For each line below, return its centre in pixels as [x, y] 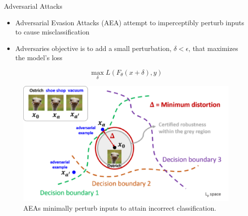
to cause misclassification [52, 32]
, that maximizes [213, 48]
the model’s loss [39, 58]
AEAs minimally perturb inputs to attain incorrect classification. [120, 208]
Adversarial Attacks [33, 6]
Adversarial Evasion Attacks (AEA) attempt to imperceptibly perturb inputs [130, 22]
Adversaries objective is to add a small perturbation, [93, 48]
